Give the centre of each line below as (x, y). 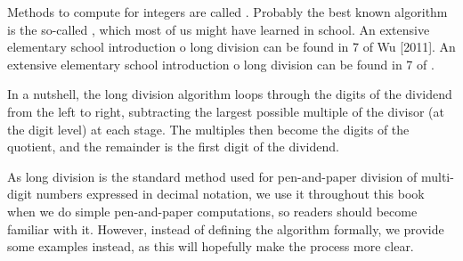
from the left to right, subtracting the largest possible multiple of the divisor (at (226, 111)
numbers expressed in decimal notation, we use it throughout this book (230, 194)
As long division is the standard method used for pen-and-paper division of (212, 176)
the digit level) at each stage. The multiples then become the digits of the (208, 129)
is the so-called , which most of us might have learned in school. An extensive (219, 29)
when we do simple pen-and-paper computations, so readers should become (212, 211)
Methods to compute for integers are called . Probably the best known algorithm (227, 12)
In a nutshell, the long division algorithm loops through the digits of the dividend (230, 94)
